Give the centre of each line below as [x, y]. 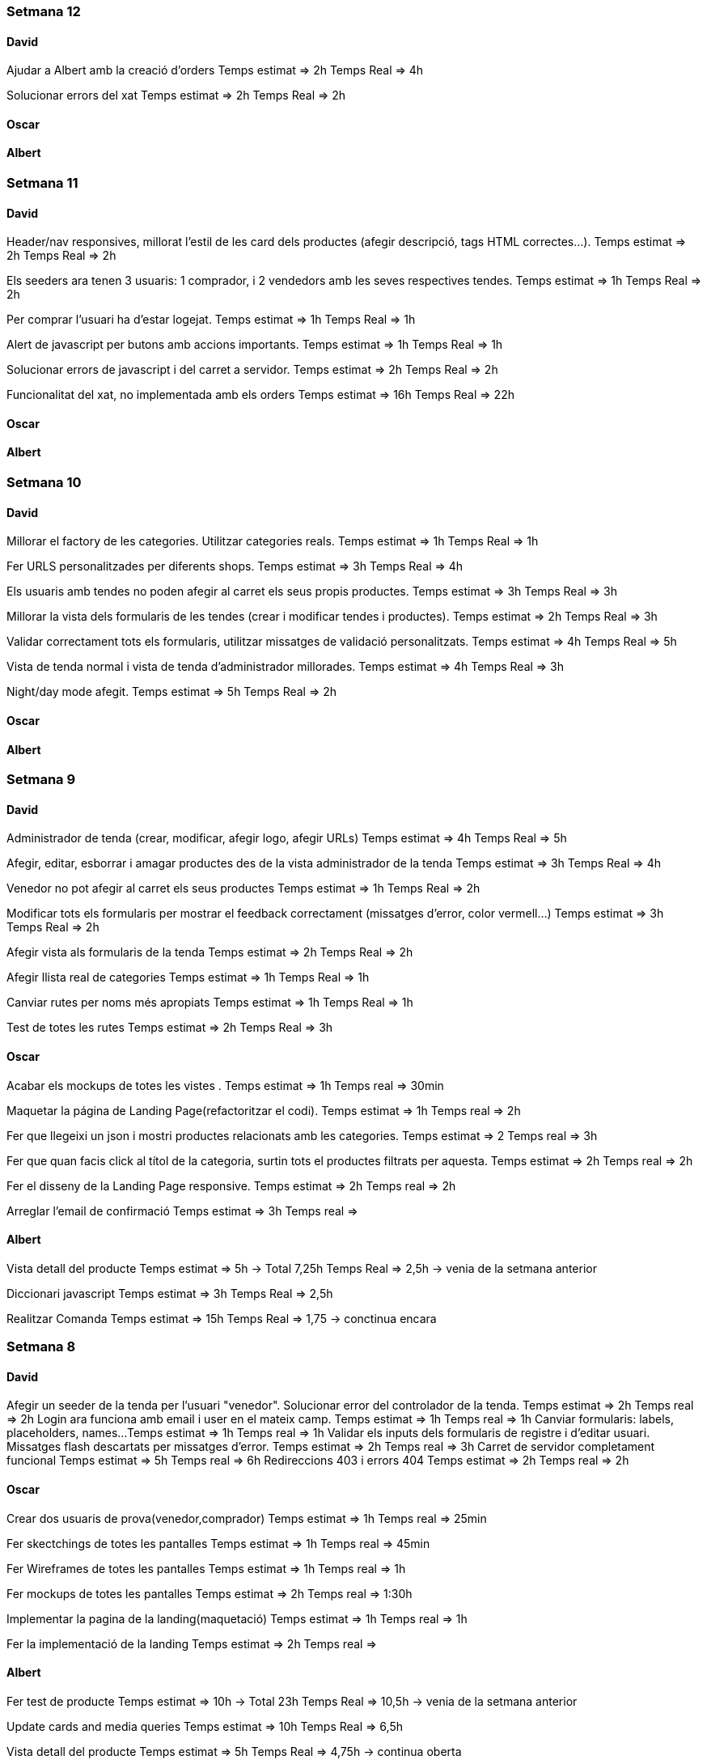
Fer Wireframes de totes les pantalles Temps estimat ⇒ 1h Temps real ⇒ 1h [206, 1568]
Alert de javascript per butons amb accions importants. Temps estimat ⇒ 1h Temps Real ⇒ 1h [255, 345]
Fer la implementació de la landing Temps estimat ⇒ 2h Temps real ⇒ [192, 1643]
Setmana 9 [41, 780]
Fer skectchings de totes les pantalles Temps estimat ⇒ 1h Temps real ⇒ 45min [218, 1543]
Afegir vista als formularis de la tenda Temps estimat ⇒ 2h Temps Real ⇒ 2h [210, 952]
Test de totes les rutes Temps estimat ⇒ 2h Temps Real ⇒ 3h [170, 1028]
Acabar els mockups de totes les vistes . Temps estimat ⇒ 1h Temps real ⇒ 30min [225, 1085]
